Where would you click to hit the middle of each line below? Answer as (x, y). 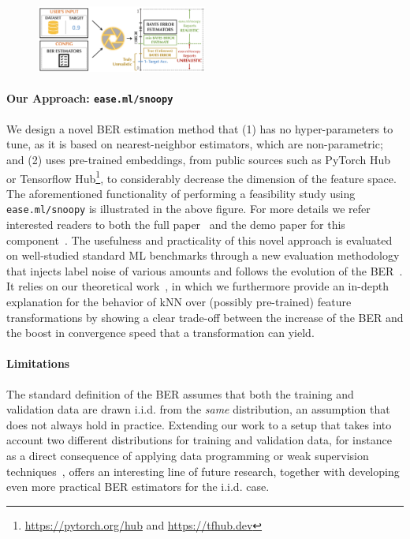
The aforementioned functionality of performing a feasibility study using (181, 193)
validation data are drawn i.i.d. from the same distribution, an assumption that (198, 409)
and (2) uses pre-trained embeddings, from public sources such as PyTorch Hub (199, 159)
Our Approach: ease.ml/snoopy (90, 98)
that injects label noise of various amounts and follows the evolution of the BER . (205, 270)
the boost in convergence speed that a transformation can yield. (160, 333)
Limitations (38, 363)
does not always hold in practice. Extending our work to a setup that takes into (199, 424)
